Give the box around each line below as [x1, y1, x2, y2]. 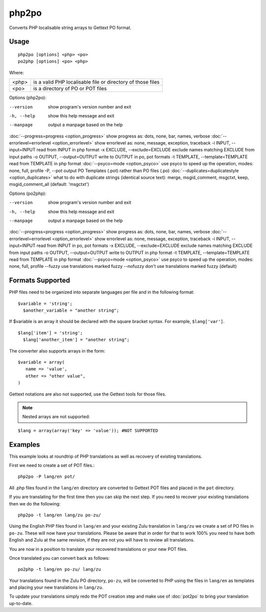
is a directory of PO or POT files [33, 85, 107, 92]
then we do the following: [9, 501, 61, 506]
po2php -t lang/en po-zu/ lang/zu [18, 567, 101, 572]
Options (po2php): [9, 190, 47, 196]
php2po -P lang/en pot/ [18, 474, 75, 479]
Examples [9, 440, 40, 449]
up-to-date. [9, 600, 33, 606]
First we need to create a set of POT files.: [9, 463, 95, 468]
